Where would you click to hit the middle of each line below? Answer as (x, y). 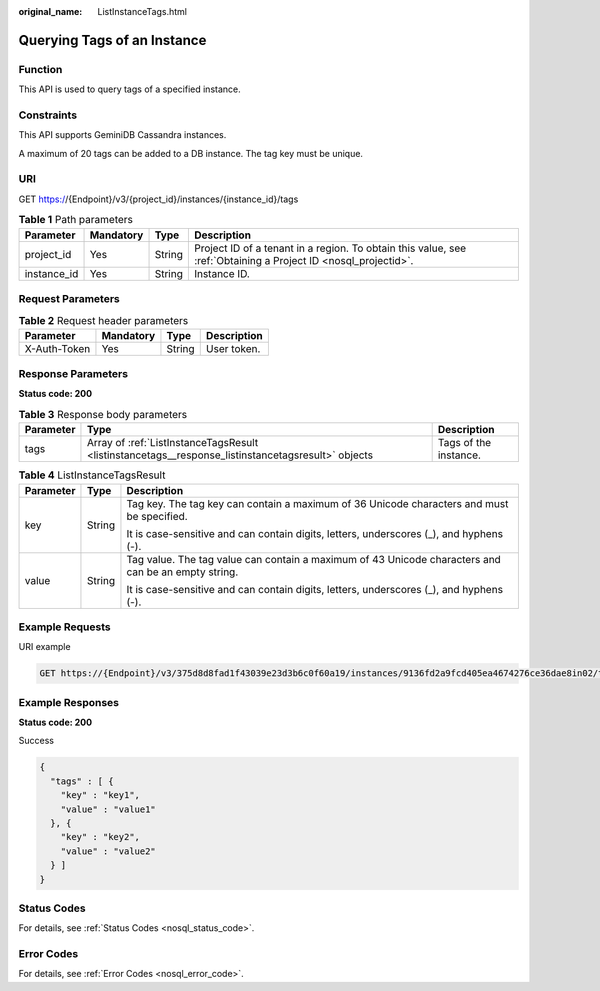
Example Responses (69, 702)
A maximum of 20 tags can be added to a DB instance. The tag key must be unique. (191, 153)
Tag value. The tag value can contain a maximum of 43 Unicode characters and (314, 559)
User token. (233, 348)
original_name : (50, 11)
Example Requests (64, 627)
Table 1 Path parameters (76, 220)
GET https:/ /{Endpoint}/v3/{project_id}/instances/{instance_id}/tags (158, 199)
